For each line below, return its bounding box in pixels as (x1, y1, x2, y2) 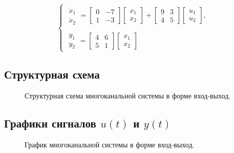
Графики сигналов (4, 115, 96, 131)
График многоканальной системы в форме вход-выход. (25, 139, 195, 149)
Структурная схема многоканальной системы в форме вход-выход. (25, 90, 231, 100)
